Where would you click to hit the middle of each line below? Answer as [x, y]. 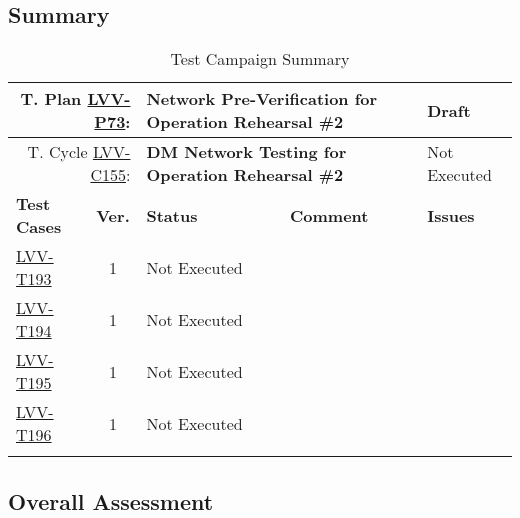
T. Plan [51, 99]
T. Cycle [57, 152]
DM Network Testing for [246, 152]
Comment [329, 215]
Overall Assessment [111, 500]
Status [172, 215]
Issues [451, 215]
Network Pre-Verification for [262, 99]
